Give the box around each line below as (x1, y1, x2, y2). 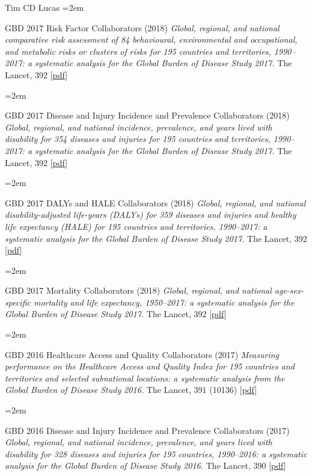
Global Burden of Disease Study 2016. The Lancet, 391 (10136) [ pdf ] (5, 383, 257, 396)
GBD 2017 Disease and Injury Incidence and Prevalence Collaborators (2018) (5, 109, 290, 122)
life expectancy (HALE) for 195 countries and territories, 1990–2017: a (5, 220, 268, 232)
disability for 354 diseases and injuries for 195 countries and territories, (5, 132, 271, 145)
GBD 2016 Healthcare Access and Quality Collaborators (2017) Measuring (5, 348, 280, 360)
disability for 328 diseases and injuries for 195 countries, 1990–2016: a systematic (5, 447, 307, 460)
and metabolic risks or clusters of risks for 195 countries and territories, (5, 45, 271, 57)
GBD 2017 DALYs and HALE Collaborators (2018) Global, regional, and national (5, 196, 306, 209)
